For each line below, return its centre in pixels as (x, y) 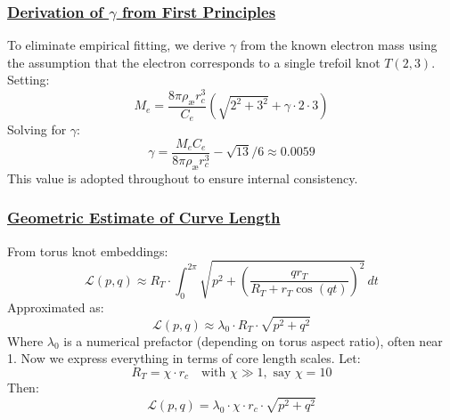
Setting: (29, 80)
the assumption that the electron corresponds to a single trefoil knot (194, 62)
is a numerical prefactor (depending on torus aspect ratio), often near (253, 340)
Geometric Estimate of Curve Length (144, 218)
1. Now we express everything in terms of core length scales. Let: (184, 358)
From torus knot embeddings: (88, 250)
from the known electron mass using (339, 45)
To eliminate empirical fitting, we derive (117, 45)
